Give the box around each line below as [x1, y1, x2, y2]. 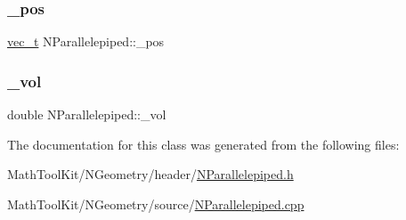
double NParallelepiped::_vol [7, 105, 166, 124]
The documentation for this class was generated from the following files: [7, 134, 400, 153]
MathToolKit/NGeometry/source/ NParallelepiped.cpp [7, 194, 304, 213]
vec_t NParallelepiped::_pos [7, 32, 165, 51]
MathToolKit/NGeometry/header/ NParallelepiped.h [7, 165, 294, 183]
